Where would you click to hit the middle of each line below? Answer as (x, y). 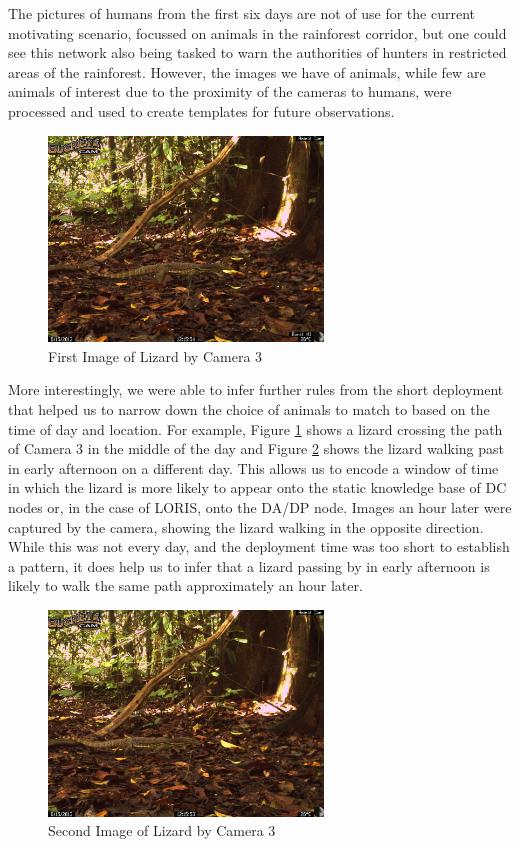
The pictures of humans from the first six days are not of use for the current (241, 13)
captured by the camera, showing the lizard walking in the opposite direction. (246, 526)
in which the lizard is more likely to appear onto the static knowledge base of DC (257, 487)
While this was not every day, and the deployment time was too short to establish (259, 546)
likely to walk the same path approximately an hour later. (185, 585)
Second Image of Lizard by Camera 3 (162, 830)
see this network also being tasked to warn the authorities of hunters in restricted (257, 52)
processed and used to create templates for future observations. (201, 110)
